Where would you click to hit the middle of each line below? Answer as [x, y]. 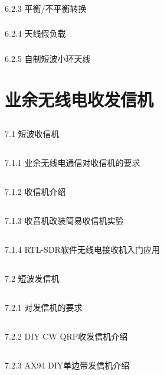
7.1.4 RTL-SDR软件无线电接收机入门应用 [82, 250]
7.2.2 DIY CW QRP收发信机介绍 [66, 336]
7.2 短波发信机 [32, 278]
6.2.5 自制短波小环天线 [48, 58]
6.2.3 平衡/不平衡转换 [46, 8]
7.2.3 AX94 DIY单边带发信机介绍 [67, 365]
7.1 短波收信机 [32, 134]
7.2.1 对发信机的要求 [44, 307]
